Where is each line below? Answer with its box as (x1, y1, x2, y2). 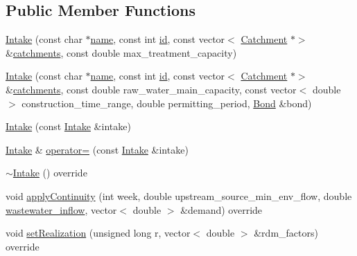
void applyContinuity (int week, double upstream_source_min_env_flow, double (6, 188, 352, 203)
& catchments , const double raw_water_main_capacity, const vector (6, 82, 297, 96)
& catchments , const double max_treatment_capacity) (6, 45, 237, 60)
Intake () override (12, 165, 87, 180)
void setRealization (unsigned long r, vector (6, 226, 191, 240)
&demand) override (180, 202, 263, 217)
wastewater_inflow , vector (6, 202, 117, 217)
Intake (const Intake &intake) (6, 119, 131, 134)
